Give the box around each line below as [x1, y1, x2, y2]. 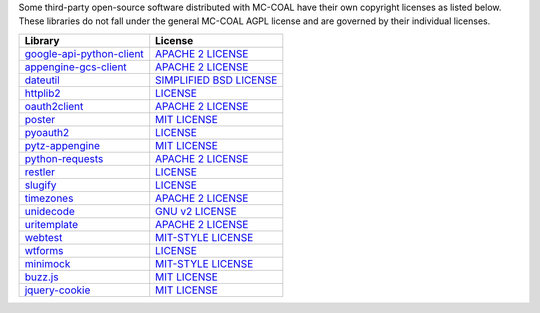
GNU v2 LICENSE [155, 204, 237, 218]
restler [24, 165, 55, 179]
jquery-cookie [24, 283, 91, 297]
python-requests [24, 151, 104, 165]
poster [24, 112, 55, 126]
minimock [24, 256, 71, 270]
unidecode [24, 204, 75, 218]
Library [24, 33, 60, 47]
